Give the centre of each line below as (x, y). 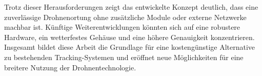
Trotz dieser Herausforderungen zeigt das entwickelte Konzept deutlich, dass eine (131, 7)
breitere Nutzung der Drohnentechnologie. (70, 67)
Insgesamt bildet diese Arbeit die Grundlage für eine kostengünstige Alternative (130, 47)
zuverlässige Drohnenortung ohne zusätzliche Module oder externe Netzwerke (125, 17)
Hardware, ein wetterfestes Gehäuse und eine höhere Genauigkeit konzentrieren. (129, 37)
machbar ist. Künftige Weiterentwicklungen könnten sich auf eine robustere (122, 27)
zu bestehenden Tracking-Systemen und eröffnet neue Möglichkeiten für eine (124, 57)
